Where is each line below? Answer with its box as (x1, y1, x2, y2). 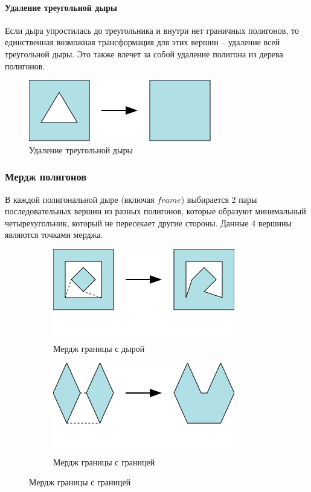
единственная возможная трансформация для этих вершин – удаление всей (5, 36, 280, 48)
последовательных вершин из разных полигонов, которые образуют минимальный (5, 205, 306, 217)
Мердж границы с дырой (53, 342, 145, 354)
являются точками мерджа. (5, 228, 103, 241)
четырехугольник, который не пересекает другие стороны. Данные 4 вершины (5, 216, 292, 229)
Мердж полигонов (5, 169, 86, 184)
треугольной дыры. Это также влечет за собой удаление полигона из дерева (5, 47, 283, 60)
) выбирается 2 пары (181, 193, 257, 205)
